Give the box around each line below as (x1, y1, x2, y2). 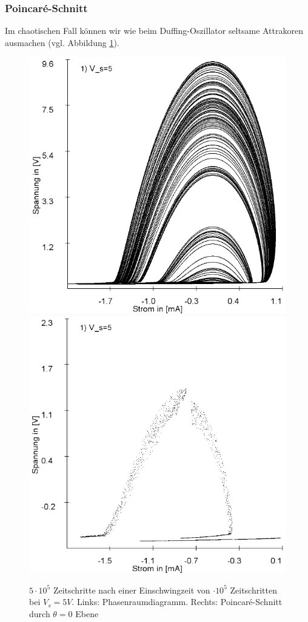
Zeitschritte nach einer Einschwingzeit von (53, 583, 210, 596)
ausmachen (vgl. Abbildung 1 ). (5, 36, 119, 48)
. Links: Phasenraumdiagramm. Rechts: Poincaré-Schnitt (72, 595, 283, 608)
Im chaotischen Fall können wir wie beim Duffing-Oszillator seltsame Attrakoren (5, 24, 303, 37)
